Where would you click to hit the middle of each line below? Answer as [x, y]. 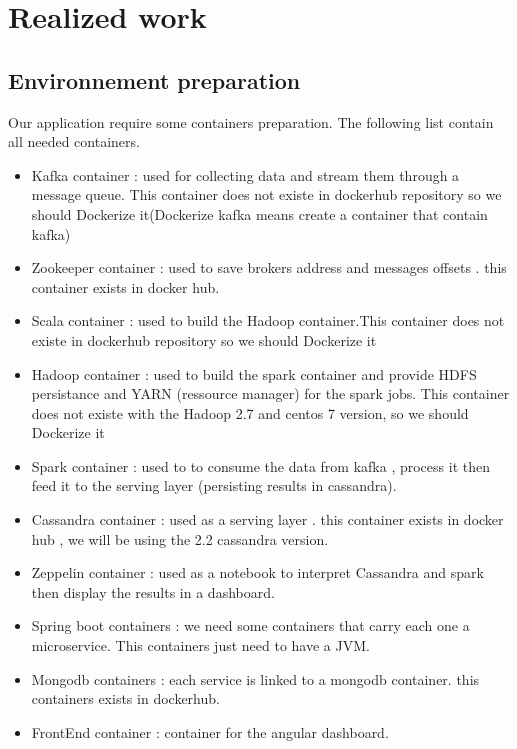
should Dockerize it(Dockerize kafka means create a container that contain [259, 213]
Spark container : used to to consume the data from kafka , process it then [260, 465]
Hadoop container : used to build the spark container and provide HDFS [254, 373]
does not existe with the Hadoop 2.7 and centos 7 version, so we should [250, 412]
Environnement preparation [154, 79]
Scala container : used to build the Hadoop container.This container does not [268, 320]
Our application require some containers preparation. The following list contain [251, 121]
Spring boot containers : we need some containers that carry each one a [250, 625]
